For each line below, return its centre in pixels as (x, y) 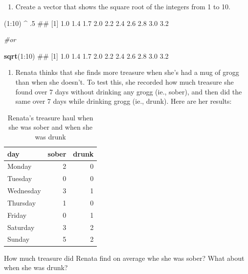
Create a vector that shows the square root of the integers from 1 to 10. (123, 6)
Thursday (22, 202)
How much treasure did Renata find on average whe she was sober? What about (124, 258)
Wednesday (24, 191)
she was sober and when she (50, 127)
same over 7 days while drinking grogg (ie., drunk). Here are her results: (124, 101)
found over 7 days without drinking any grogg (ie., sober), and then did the (129, 91)
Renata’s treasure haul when (50, 117)
